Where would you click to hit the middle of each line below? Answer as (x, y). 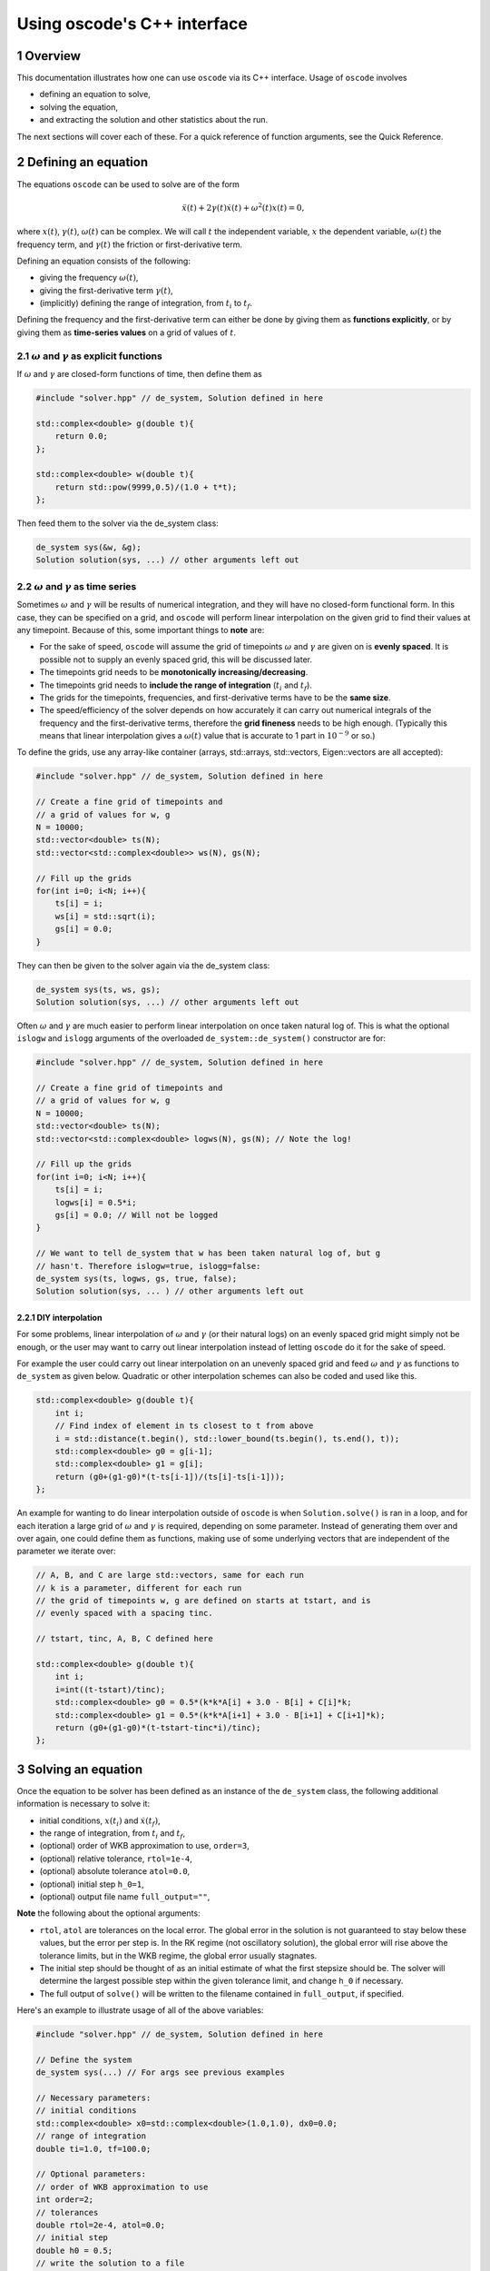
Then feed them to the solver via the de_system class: (118, 523)
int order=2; (65, 2200)
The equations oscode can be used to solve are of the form (128, 184)
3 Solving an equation (80, 1769)
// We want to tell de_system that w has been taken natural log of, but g (208, 1253)
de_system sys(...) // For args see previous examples (160, 2073)
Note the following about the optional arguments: (108, 1913)
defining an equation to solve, (95, 94)
